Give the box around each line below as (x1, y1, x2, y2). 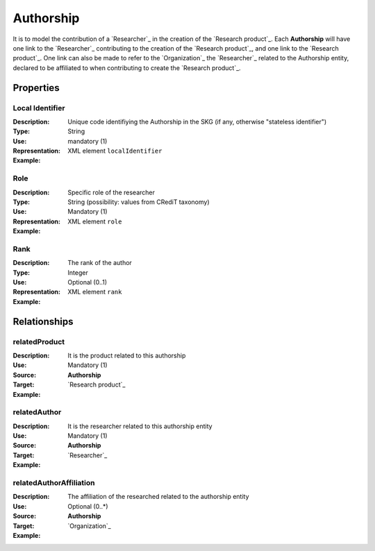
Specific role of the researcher (67, 188, 156, 196)
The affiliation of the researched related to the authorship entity (67, 493, 249, 501)
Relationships (12, 316, 74, 328)
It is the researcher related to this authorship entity (67, 422, 212, 430)
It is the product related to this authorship (67, 351, 186, 359)
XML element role (67, 217, 122, 226)
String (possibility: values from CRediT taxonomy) (67, 198, 210, 206)
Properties (12, 82, 60, 94)
